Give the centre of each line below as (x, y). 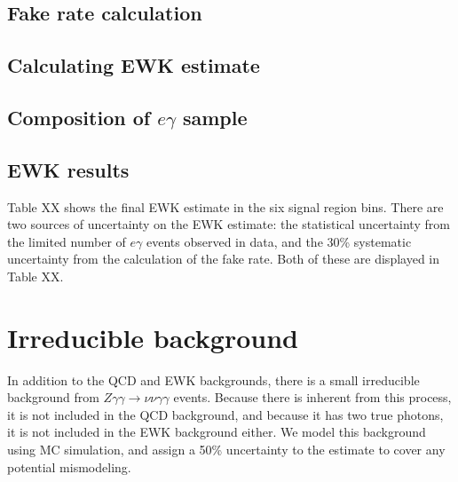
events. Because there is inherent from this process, (312, 397)
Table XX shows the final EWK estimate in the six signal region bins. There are (225, 206)
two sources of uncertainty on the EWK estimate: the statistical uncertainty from (229, 224)
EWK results (68, 169)
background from (53, 397)
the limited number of (67, 241)
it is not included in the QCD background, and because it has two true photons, (225, 414)
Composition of (79, 117)
